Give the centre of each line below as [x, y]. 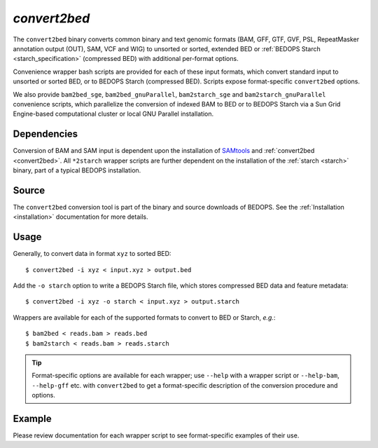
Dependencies [45, 134]
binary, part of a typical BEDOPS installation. [77, 170]
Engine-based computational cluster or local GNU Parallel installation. [113, 114]
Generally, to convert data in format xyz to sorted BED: [92, 254]
